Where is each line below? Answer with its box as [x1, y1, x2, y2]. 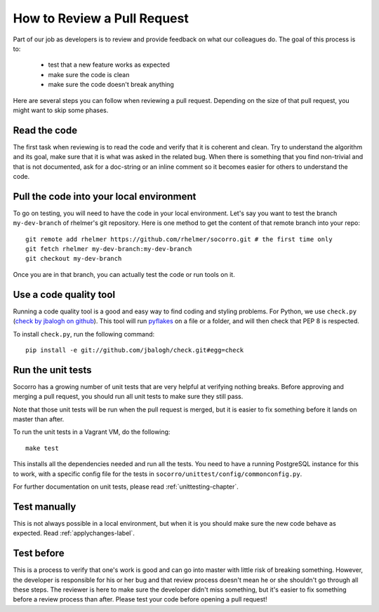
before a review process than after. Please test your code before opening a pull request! [13, 595, 267, 604]
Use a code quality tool [13, 288, 116, 301]
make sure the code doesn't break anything [48, 81, 175, 89]
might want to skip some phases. [13, 106, 109, 114]
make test [25, 444, 59, 452]
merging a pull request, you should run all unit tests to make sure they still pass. [13, 393, 244, 401]
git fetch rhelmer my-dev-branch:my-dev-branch [25, 245, 192, 253]
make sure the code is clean [48, 70, 130, 79]
